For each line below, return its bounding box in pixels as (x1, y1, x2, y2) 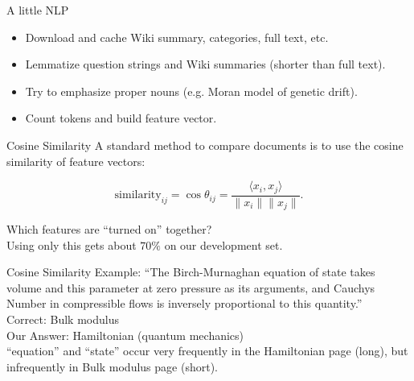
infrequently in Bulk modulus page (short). (6, 358, 218, 375)
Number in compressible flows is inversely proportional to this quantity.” (6, 295, 363, 312)
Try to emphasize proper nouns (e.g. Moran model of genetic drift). (25, 82, 358, 99)
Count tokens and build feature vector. (25, 110, 217, 126)
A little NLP (6, 2, 69, 18)
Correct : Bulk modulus (6, 311, 119, 328)
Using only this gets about (6, 236, 137, 253)
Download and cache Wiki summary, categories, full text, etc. (25, 28, 329, 45)
